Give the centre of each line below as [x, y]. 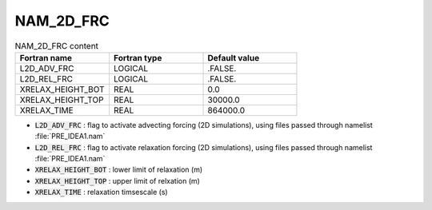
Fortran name [46, 57]
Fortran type [138, 57]
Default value [234, 57]
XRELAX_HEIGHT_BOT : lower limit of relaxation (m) [119, 170]
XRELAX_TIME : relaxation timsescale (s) [101, 192]
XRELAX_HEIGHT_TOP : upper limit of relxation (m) [117, 180]
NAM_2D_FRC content [57, 46]
